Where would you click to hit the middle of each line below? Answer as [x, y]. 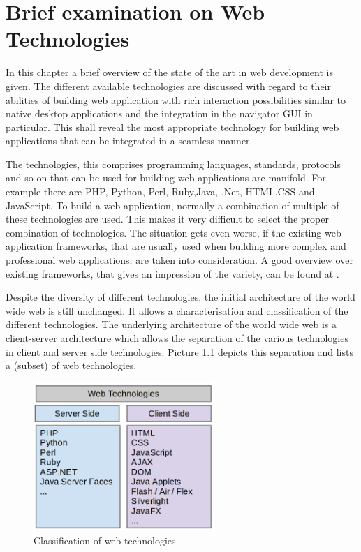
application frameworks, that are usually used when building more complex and [176, 246]
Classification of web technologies [105, 540]
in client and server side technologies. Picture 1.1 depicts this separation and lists [179, 351]
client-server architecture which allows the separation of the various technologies [177, 338]
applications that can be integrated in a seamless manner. [129, 141]
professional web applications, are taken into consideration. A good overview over [179, 260]
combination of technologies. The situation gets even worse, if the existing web [174, 232]
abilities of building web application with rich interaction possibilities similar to [176, 99]
